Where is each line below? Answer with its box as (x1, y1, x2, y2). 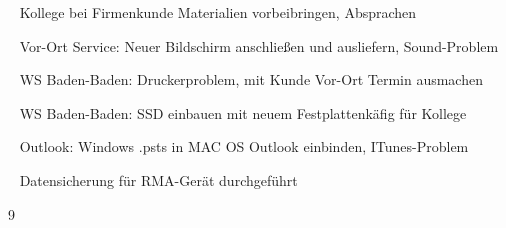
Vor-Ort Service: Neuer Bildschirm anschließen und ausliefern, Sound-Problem (19, 35, 499, 56)
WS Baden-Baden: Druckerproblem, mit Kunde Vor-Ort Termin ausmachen (19, 69, 483, 90)
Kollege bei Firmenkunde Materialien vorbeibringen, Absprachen (19, 2, 417, 22)
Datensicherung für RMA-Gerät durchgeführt (19, 169, 298, 190)
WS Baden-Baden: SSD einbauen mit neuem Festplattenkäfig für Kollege (19, 102, 467, 123)
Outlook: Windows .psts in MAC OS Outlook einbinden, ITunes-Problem (19, 136, 469, 157)
